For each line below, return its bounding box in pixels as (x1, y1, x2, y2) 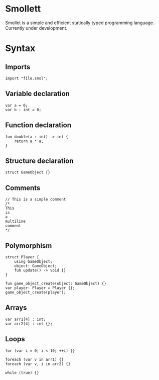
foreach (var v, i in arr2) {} (5, 361, 71, 366)
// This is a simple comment (5, 197, 66, 202)
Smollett (5, 3, 41, 15)
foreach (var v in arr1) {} (5, 357, 64, 362)
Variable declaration (5, 89, 70, 98)
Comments (5, 183, 41, 192)
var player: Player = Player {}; (5, 286, 75, 291)
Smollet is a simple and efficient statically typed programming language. (5, 20, 154, 26)
